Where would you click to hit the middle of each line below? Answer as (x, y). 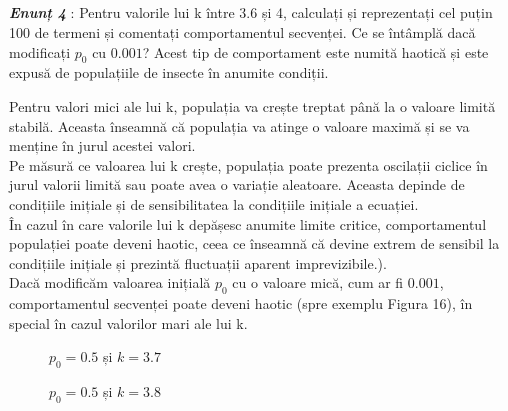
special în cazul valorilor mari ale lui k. (128, 322)
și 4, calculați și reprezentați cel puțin (377, 12)
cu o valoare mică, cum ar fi (318, 282)
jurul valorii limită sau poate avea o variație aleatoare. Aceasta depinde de (237, 184)
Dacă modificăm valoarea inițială (110, 282)
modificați (40, 51)
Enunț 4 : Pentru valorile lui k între (122, 12)
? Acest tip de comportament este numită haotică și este (315, 51)
